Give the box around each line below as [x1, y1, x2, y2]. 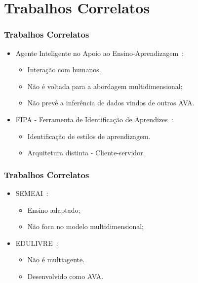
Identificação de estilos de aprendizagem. [27, 131, 151, 141]
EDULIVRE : [15, 237, 58, 248]
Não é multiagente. [27, 254, 85, 265]
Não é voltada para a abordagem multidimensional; [27, 81, 183, 91]
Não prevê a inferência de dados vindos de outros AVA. [27, 97, 195, 108]
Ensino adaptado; [27, 204, 80, 215]
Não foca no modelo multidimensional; [27, 221, 144, 232]
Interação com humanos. [27, 64, 101, 75]
